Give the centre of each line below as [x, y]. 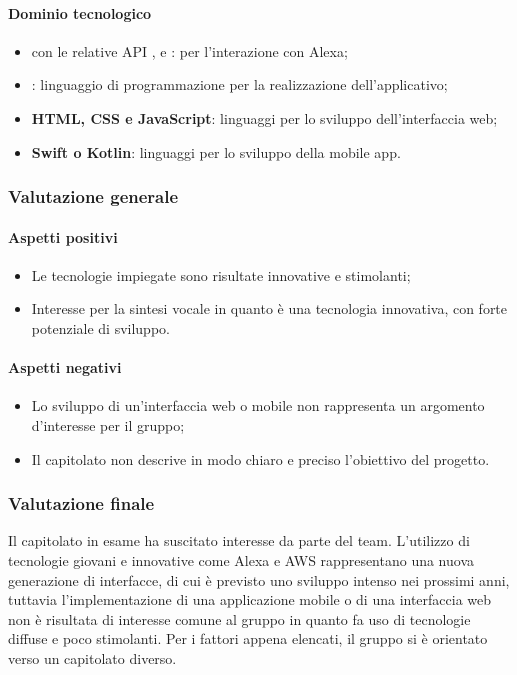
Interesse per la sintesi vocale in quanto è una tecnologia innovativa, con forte [269, 308]
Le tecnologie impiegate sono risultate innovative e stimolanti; [221, 274]
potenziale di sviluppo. [100, 328]
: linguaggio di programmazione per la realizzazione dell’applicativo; [239, 84]
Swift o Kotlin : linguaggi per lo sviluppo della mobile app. [216, 151]
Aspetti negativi [65, 367]
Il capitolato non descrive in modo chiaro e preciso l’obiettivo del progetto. [260, 458]
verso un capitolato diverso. [92, 657]
